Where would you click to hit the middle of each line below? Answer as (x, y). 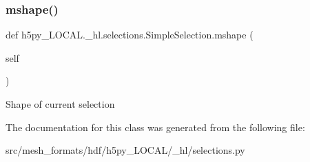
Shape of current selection (60, 104)
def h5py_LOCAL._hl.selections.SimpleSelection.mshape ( (130, 35)
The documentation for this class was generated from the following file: (155, 127)
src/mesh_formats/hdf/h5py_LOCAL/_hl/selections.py (125, 150)
